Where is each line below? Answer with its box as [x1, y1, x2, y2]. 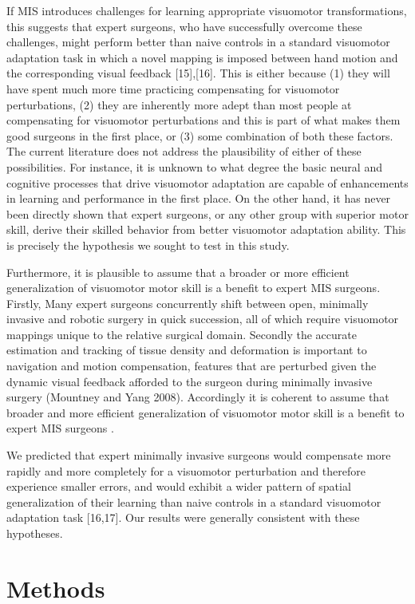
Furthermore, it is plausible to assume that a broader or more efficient [6, 263, 350, 280]
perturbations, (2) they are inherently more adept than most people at [6, 96, 352, 113]
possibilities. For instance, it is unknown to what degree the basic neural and [6, 158, 382, 175]
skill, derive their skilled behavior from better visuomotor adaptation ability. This [6, 221, 406, 238]
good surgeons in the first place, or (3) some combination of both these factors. [6, 127, 393, 144]
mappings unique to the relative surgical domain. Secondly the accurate [6, 326, 357, 342]
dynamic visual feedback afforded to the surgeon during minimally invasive [6, 373, 373, 389]
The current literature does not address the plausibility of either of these [6, 143, 362, 160]
